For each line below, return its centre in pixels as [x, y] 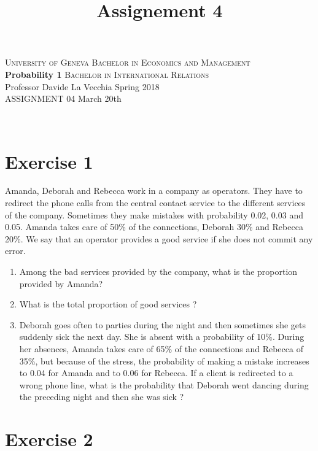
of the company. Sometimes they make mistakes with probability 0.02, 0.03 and [154, 214]
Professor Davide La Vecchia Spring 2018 [82, 86]
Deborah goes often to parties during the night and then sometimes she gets [163, 324]
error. [15, 251]
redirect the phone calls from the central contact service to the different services [155, 203]
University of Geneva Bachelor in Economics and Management [128, 62]
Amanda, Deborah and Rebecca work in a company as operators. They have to [154, 191]
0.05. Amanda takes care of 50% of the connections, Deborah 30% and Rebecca [154, 227]
